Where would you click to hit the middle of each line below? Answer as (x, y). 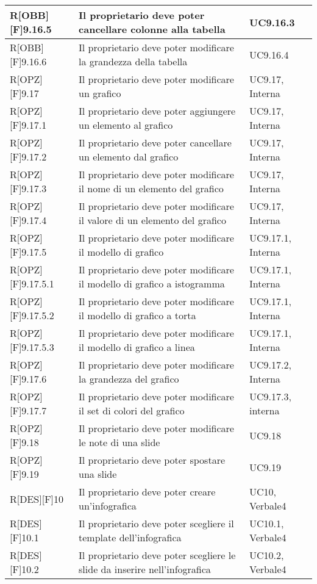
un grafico (100, 93)
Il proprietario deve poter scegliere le (157, 555)
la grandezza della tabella (133, 61)
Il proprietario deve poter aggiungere (157, 111)
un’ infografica (108, 506)
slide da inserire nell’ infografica (145, 569)
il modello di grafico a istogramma (152, 283)
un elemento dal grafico (129, 157)
